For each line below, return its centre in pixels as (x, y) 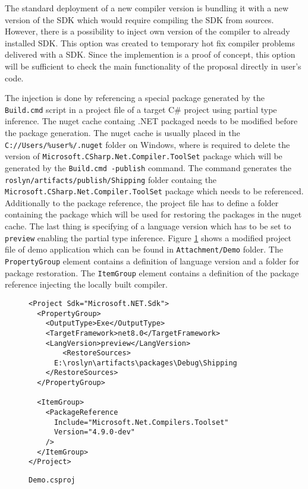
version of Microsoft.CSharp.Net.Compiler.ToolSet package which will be (144, 156)
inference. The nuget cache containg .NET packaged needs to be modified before (151, 121)
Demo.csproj (52, 480)
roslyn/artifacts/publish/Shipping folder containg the (111, 179)
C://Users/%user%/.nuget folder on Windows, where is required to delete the (147, 144)
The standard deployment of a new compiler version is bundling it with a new (147, 8)
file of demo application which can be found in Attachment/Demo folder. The (144, 249)
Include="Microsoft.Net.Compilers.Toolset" (141, 422)
